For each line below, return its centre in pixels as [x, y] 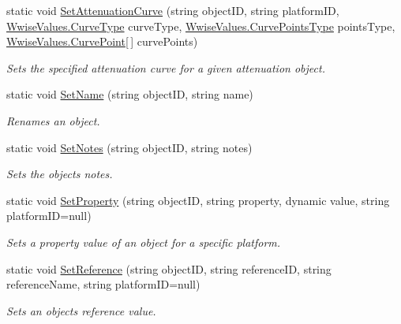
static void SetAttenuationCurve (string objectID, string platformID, [173, 10]
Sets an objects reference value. [81, 310]
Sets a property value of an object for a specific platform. [144, 242]
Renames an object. [53, 120]
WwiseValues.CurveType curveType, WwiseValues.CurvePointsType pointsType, [201, 26]
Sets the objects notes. [60, 174]
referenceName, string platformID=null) [103, 284]
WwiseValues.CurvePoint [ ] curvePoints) [102, 41]
